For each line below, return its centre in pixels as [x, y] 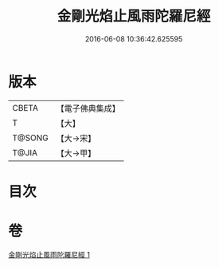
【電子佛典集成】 [88, 108]
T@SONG [31, 138]
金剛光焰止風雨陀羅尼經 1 [49, 254]
